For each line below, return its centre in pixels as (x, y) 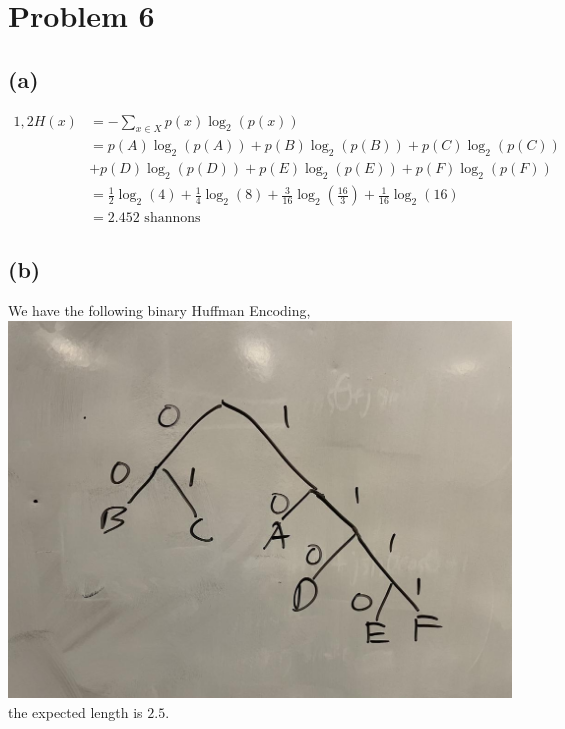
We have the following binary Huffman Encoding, (159, 310)
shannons (172, 218)
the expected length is (75, 712)
